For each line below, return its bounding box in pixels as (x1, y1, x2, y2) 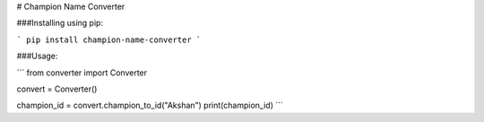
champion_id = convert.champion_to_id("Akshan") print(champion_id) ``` (16, 100, 284, 111)
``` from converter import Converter (16, 67, 148, 78)
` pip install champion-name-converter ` (16, 34, 202, 45)
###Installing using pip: (16, 18, 103, 29)
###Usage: (16, 50, 58, 62)
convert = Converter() (16, 83, 98, 94)
